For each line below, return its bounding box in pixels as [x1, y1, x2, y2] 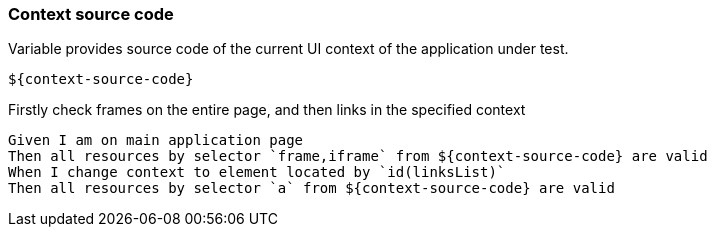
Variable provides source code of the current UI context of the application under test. [8, 40, 569, 58]
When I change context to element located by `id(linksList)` [8, 164, 506, 181]
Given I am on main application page [8, 132, 304, 149]
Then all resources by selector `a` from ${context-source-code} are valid [8, 180, 615, 197]
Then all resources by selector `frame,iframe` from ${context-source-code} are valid [8, 148, 708, 165]
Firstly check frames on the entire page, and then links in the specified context [8, 101, 526, 119]
